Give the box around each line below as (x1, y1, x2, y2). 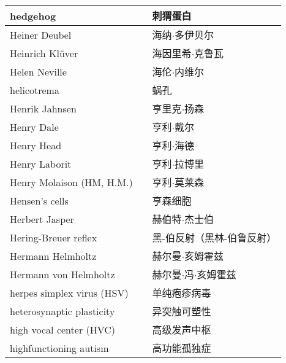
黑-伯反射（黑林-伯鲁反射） (152, 230, 277, 244)
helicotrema (10, 82, 59, 97)
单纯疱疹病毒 (152, 286, 211, 300)
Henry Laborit (10, 156, 72, 171)
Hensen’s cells (10, 193, 69, 208)
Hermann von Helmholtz (10, 267, 115, 281)
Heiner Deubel (10, 27, 72, 42)
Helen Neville (10, 64, 67, 79)
